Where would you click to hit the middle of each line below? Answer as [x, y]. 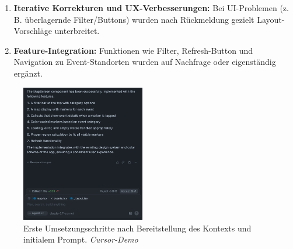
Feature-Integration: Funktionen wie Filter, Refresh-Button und [133, 50]
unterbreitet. [77, 31]
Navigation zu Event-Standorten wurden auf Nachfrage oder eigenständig [145, 62]
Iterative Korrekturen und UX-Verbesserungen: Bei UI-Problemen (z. [151, 8]
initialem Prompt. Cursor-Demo [81, 239]
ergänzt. [28, 73]
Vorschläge [33, 31]
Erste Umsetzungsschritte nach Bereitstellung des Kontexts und [137, 228]
